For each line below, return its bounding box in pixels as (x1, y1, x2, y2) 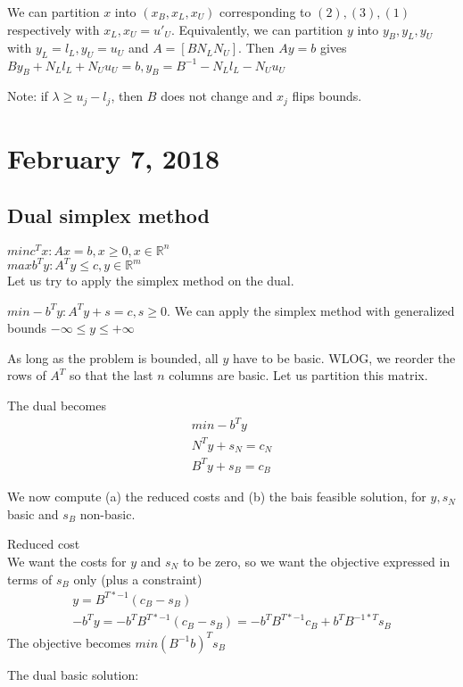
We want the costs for (7, 551, 127, 570)
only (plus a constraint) (73, 569, 203, 588)
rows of (7, 366, 46, 385)
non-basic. (79, 504, 136, 523)
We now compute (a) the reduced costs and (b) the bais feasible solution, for (7, 487, 426, 506)
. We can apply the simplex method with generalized (167, 301, 455, 319)
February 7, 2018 (7, 140, 220, 177)
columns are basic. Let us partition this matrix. (169, 366, 428, 385)
